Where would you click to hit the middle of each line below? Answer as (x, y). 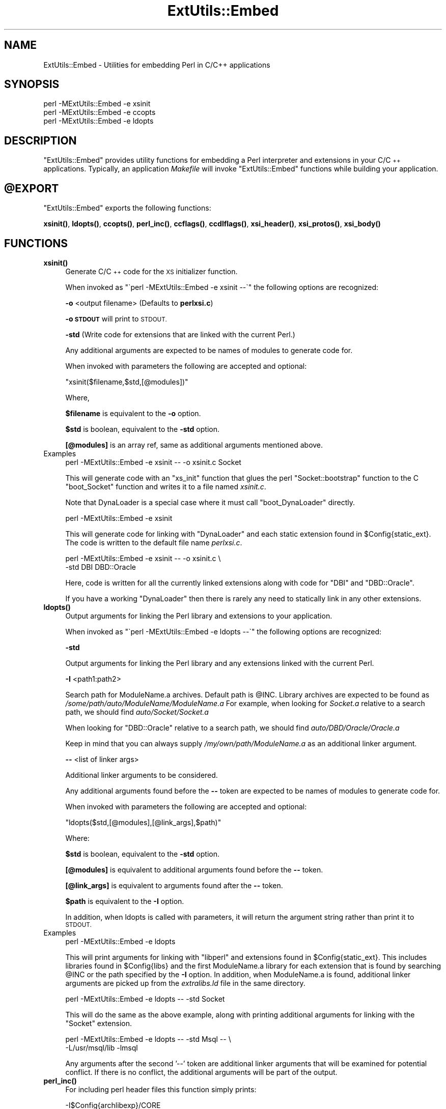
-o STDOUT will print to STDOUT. (116, 318)
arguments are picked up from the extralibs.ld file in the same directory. (185, 983)
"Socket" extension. (99, 1023)
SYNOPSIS (32, 84)
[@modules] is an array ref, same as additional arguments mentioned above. (194, 445)
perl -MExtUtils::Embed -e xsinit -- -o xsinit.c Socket (153, 462)
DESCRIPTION (40, 140)
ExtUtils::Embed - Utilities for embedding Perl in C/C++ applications (157, 65)
